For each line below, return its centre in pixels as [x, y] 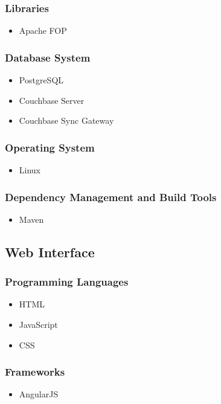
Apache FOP [43, 30]
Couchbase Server [52, 100]
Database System [48, 57]
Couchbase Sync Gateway [66, 120]
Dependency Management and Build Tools [111, 197]
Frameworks [35, 372]
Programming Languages [67, 282]
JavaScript [38, 325]
